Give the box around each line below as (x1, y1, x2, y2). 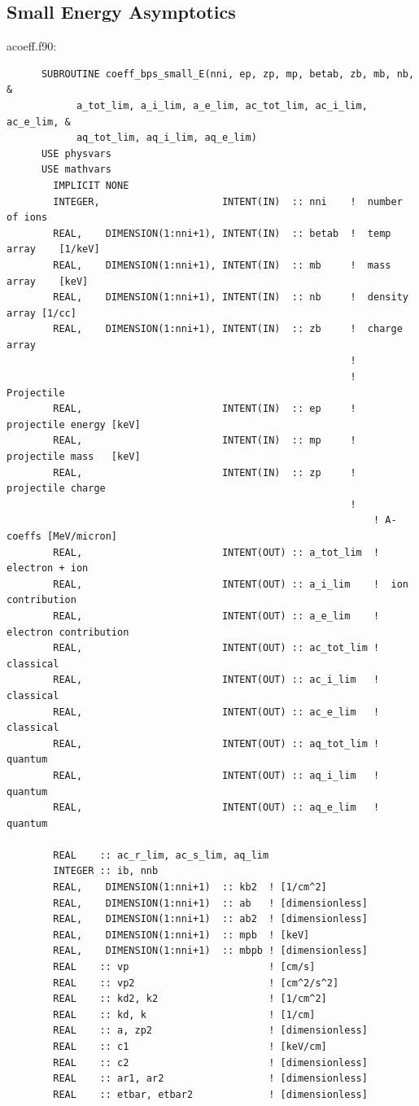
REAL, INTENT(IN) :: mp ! (53, 435, 356, 447)
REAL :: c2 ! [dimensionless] (53, 1056, 368, 1069)
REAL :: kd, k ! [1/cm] (53, 1008, 316, 1021)
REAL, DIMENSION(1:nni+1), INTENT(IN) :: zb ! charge (53, 323, 403, 335)
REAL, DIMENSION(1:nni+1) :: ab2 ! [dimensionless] (53, 913, 368, 925)
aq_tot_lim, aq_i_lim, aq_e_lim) (76, 132, 257, 144)
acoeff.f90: (7, 37, 57, 55)
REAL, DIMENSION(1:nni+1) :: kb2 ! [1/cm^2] (53, 881, 327, 894)
